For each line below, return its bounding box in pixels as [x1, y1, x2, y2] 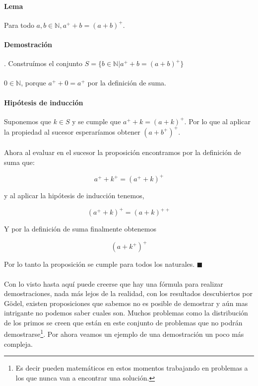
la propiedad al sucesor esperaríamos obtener [4, 126, 140, 137]
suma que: [4, 157, 35, 167]
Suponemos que [4, 116, 51, 126]
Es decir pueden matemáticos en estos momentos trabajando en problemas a [15, 363, 248, 373]
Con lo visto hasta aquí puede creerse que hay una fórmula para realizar [4, 278, 223, 289]
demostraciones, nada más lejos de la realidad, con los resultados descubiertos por [4, 288, 253, 299]
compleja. [4, 338, 33, 349]
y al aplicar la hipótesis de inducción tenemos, [4, 190, 144, 201]
